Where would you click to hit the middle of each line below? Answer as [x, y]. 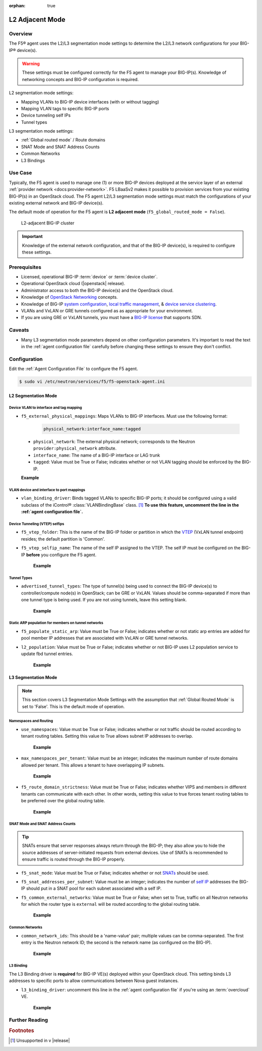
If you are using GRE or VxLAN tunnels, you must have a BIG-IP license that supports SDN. [112, 318]
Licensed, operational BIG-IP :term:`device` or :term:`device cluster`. [89, 277]
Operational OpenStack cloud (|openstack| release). [73, 284]
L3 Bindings [33, 160]
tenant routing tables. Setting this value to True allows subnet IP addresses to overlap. [107, 736]
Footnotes [22, 1031]
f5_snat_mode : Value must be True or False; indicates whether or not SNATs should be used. [115, 873]
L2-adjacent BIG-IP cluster [48, 223]
